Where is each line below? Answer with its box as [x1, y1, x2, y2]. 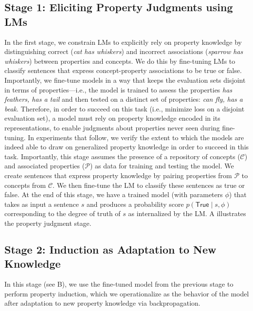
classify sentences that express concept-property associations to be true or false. [4, 65, 242, 75]
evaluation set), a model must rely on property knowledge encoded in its [4, 113, 220, 123]
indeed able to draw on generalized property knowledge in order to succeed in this [4, 142, 249, 152]
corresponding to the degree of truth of [4, 208, 121, 219]
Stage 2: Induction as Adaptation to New [4, 241, 217, 256]
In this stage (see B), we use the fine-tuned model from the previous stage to [4, 279, 234, 289]
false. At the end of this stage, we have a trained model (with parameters [4, 189, 223, 200]
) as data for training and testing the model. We [90, 161, 234, 171]
